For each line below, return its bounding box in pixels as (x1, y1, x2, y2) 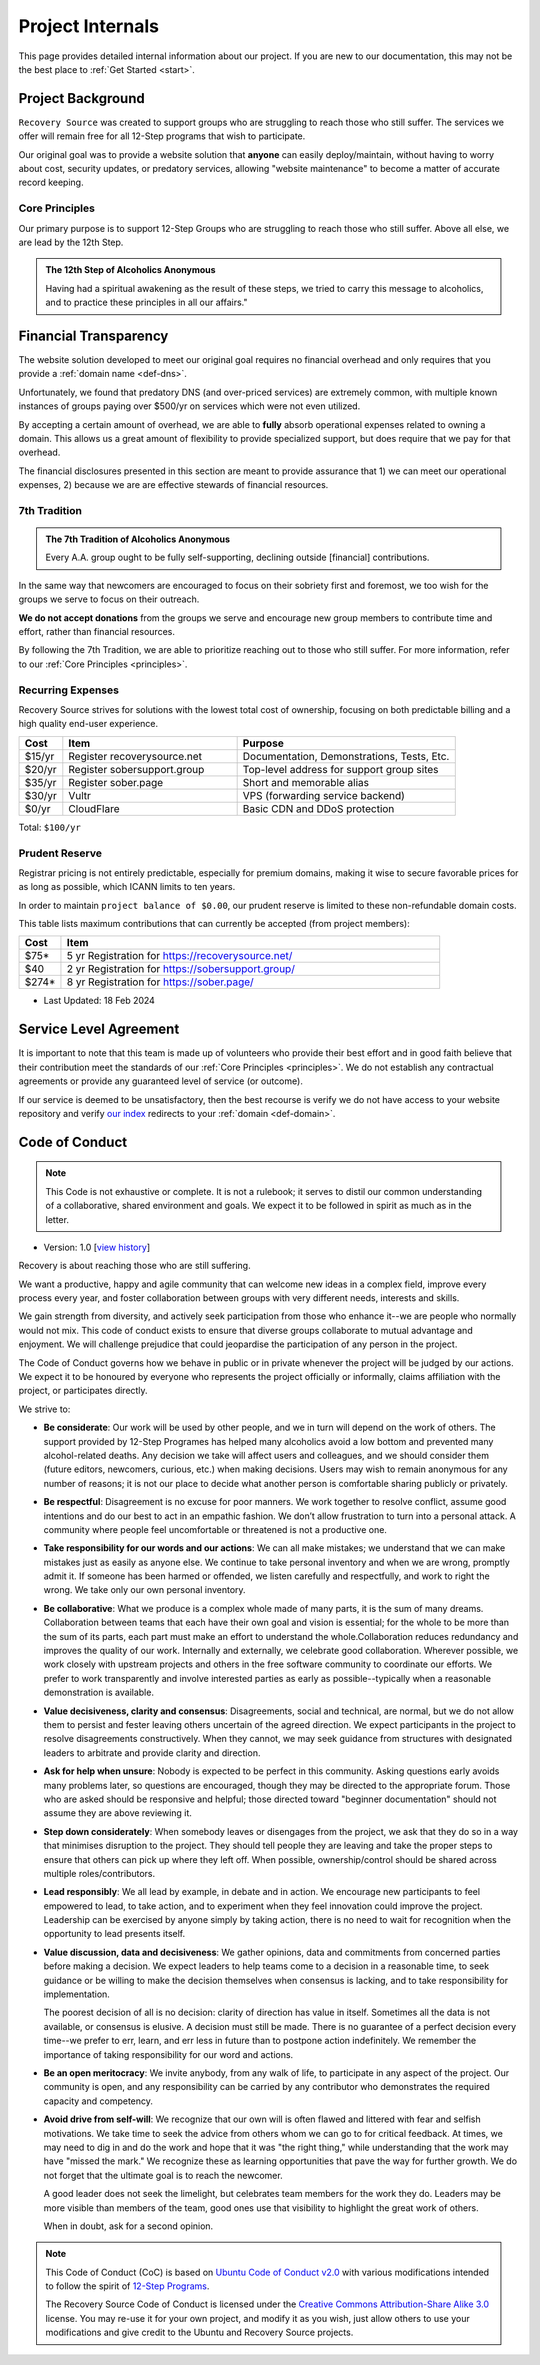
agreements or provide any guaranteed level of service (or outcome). (18, 1075, 304, 1087)
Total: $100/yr (18, 821, 82, 833)
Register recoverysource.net (68, 749, 203, 763)
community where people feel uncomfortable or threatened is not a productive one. (43, 1523, 387, 1535)
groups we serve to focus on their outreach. (18, 593, 200, 605)
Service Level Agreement (18, 1021, 180, 1038)
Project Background (18, 90, 145, 107)
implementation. (43, 1988, 110, 2000)
